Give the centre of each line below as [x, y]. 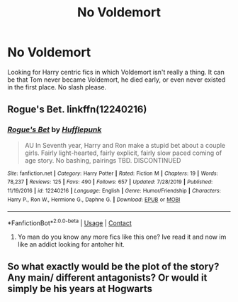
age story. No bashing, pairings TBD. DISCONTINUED [103, 160]
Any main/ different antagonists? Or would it [107, 278]
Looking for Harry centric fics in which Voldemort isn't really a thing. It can [116, 72]
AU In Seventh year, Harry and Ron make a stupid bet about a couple [125, 145]
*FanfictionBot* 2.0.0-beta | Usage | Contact [70, 222]
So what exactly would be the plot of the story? [113, 267]
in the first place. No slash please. [57, 87]
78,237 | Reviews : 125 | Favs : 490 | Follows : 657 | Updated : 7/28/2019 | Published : [110, 182]
